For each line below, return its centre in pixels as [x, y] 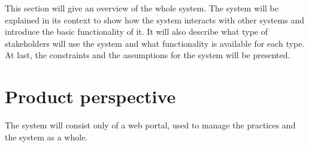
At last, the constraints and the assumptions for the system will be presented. [148, 55]
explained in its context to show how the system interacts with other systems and [154, 19]
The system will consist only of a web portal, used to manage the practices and [150, 125]
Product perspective [90, 96]
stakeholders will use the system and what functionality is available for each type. [155, 43]
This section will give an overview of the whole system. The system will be [142, 8]
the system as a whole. [46, 136]
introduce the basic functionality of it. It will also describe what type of [136, 31]
